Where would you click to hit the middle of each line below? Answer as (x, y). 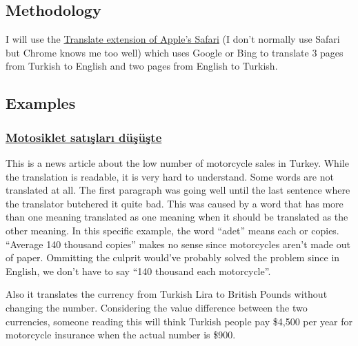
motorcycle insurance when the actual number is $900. (121, 335)
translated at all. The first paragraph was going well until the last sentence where (178, 190)
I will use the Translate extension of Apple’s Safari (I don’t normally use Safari (173, 39)
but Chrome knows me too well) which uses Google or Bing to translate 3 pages (175, 52)
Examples (41, 103)
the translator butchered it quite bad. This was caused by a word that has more (175, 203)
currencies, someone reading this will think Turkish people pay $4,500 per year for (179, 321)
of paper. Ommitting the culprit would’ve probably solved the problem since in (173, 257)
